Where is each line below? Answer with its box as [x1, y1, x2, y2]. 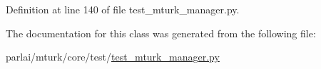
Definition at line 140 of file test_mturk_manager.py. [6, 2, 240, 16]
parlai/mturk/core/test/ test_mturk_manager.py [6, 49, 220, 64]
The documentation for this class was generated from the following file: [6, 25, 316, 40]
